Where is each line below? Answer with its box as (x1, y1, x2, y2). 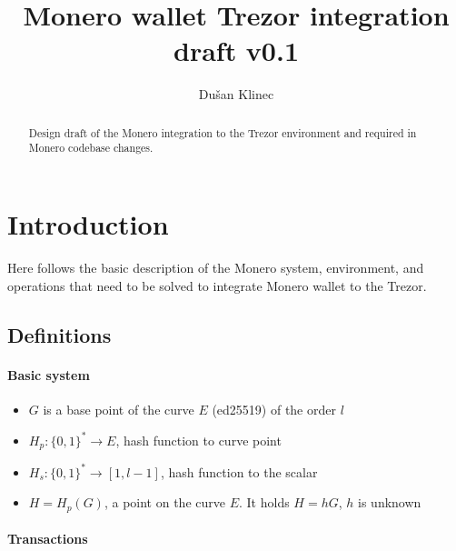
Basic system (7, 365, 90, 384)
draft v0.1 (173, 32, 299, 69)
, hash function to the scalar (160, 462, 318, 481)
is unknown (358, 493, 421, 512)
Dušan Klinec (198, 85, 274, 104)
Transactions (7, 529, 88, 548)
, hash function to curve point (115, 430, 282, 449)
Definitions (7, 320, 112, 348)
